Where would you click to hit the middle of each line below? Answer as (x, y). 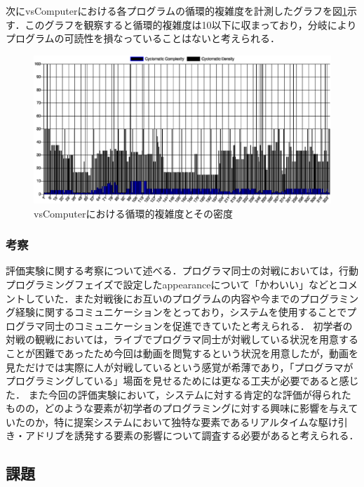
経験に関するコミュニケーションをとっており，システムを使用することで (181, 312)
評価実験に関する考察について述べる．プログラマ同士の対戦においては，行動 (182, 271)
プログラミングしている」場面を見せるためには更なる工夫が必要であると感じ (182, 381)
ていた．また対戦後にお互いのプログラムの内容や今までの (167, 298)
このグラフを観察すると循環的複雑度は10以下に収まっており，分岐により (191, 24)
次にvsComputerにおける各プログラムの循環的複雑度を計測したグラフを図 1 (176, 11)
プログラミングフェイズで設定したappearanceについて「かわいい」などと (172, 284)
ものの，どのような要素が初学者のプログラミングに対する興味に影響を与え (177, 408)
